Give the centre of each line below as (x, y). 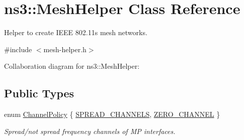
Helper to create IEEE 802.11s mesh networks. (76, 32)
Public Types (39, 93)
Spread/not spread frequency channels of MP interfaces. (90, 131)
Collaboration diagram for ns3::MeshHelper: (72, 66)
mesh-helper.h (65, 49)
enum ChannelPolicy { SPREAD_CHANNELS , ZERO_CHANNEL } (112, 114)
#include (18, 49)
